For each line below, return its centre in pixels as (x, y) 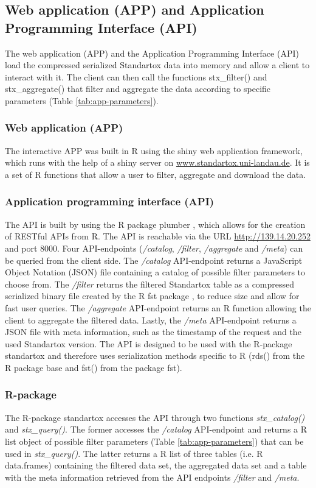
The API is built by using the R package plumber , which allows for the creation (155, 224)
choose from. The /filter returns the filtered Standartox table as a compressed (150, 284)
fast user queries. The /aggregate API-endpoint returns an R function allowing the (158, 307)
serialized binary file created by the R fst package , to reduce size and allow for (152, 296)
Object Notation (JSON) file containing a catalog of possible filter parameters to (155, 272)
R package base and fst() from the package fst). (94, 367)
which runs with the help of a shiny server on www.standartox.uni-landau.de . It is (157, 162)
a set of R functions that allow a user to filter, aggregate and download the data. (156, 174)
